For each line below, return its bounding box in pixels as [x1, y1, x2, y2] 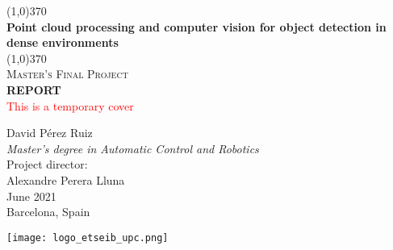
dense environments [6, 34, 119, 51]
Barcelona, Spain [6, 203, 90, 220]
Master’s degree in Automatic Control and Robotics [6, 140, 259, 156]
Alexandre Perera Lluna [6, 171, 125, 188]
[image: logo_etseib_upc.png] [6, 231, 169, 244]
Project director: [6, 156, 88, 173]
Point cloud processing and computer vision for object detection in [6, 18, 387, 35]
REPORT [6, 81, 61, 98]
